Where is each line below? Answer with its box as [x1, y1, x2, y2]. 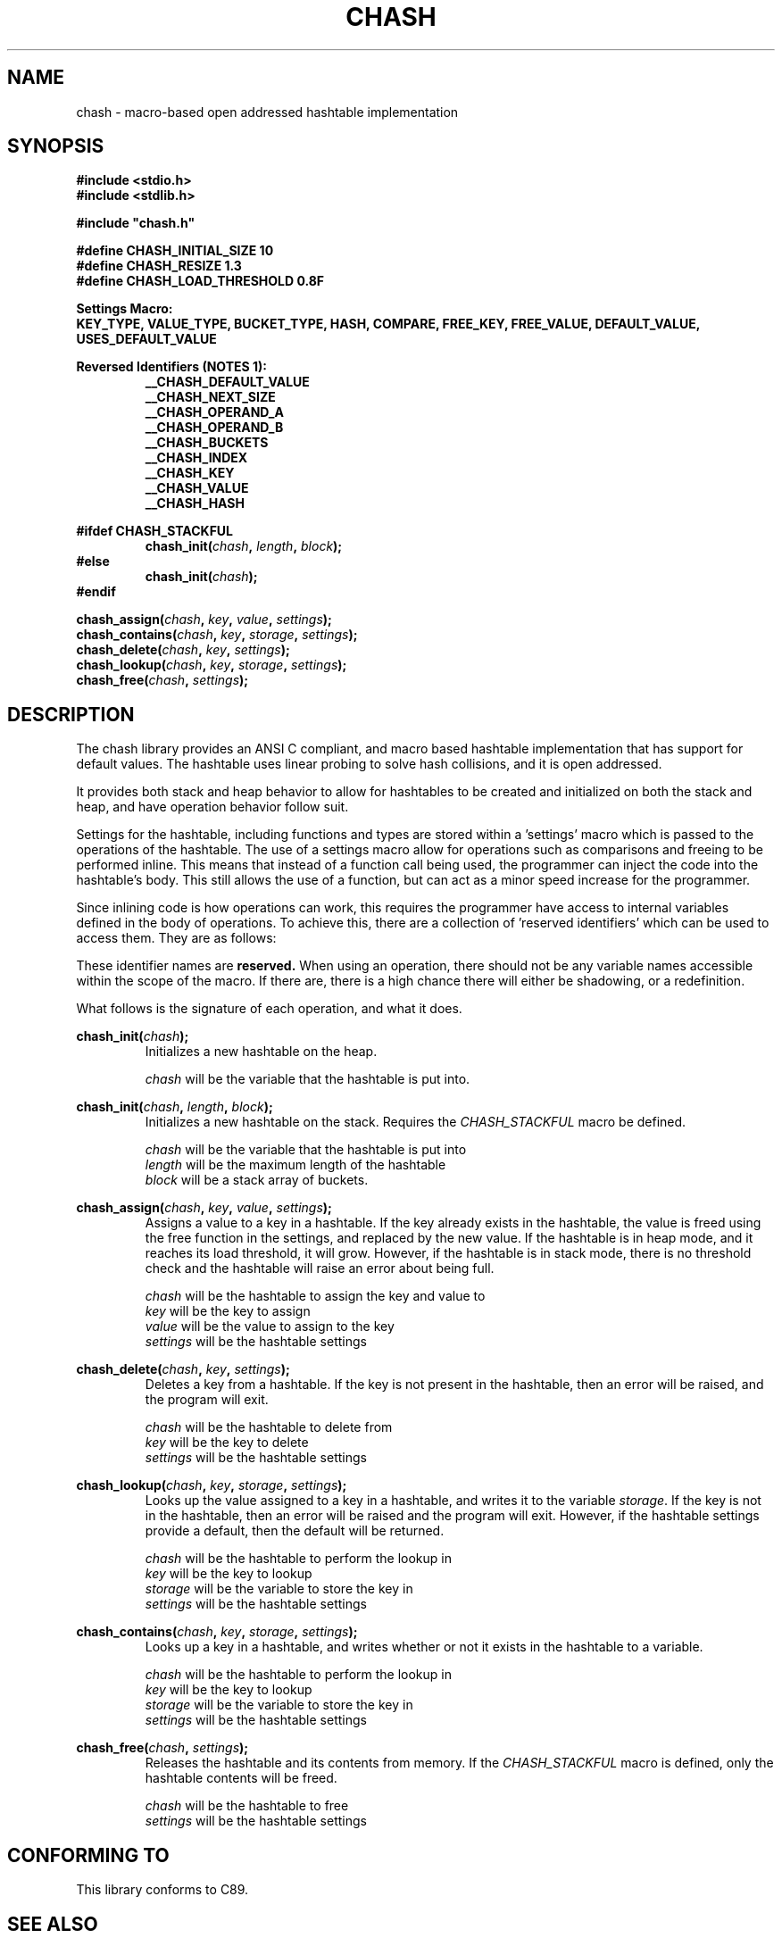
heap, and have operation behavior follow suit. [76, 799, 349, 815]
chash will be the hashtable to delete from [145, 1419, 393, 1435]
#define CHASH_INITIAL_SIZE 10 [76, 243, 274, 259]
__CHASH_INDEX [145, 450, 248, 466]
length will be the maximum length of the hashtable [145, 1157, 446, 1173]
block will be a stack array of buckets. [145, 1172, 369, 1188]
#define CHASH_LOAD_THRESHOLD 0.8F [76, 273, 325, 289]
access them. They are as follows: [76, 930, 277, 946]
